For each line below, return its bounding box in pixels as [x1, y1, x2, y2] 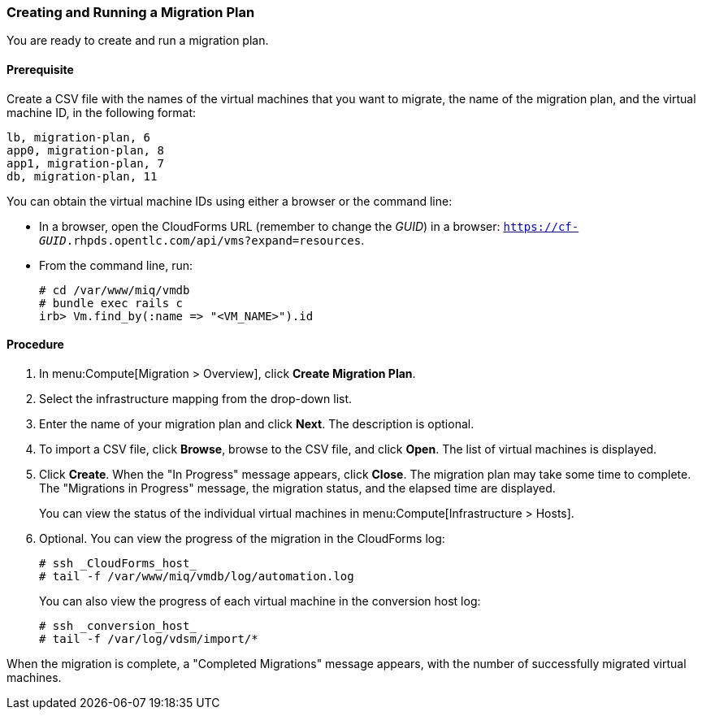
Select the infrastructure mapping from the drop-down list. [39, 391, 353, 406]
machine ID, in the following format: [6, 105, 197, 119]
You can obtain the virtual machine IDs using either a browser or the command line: [6, 193, 453, 208]
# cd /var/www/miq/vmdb [39, 283, 190, 297]
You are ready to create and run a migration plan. [6, 33, 269, 48]
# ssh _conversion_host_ [39, 618, 197, 632]
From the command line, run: [39, 258, 193, 272]
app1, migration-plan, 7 [6, 156, 164, 170]
